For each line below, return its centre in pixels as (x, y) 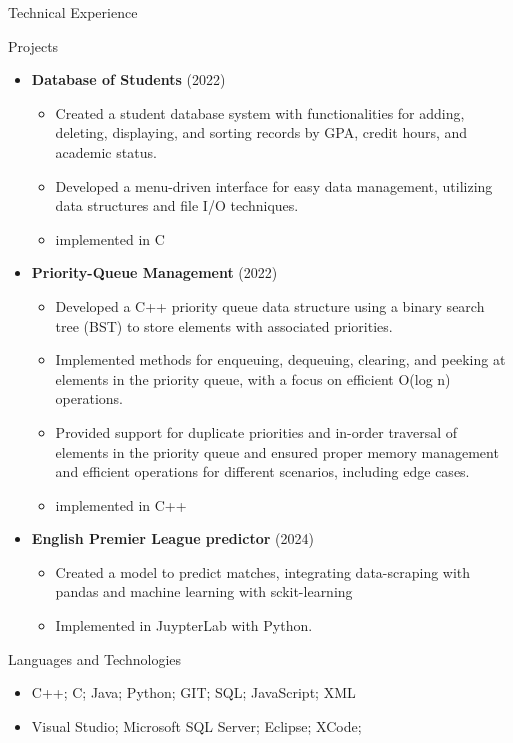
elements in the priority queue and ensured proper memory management (277, 451)
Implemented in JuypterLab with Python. (184, 625)
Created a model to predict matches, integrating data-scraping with (263, 571)
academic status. (106, 151)
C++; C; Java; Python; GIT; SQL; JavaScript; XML (193, 692)
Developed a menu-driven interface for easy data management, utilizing (274, 185)
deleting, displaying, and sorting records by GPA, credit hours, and (261, 132)
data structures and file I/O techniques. (177, 205)
